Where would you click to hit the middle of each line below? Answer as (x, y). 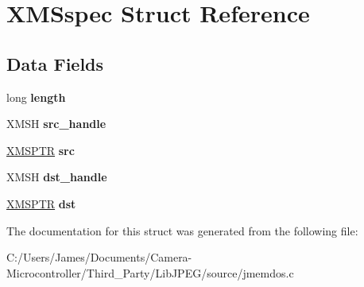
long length (36, 97)
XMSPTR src (41, 150)
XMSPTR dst (41, 203)
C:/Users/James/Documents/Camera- (99, 257)
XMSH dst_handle (57, 177)
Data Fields (55, 63)
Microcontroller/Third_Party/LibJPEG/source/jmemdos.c (150, 272)
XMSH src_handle (56, 124)
